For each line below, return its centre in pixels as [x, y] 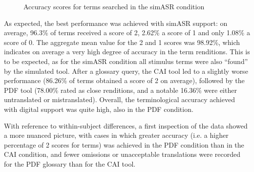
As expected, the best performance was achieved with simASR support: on [116, 23]
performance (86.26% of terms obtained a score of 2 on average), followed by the [124, 80]
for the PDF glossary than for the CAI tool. [70, 163]
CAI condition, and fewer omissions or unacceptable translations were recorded [122, 154]
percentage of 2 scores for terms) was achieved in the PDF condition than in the [124, 144]
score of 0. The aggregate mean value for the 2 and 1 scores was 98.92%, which [122, 42]
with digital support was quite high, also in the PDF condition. [99, 109]
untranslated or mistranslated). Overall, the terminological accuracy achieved [119, 99]
